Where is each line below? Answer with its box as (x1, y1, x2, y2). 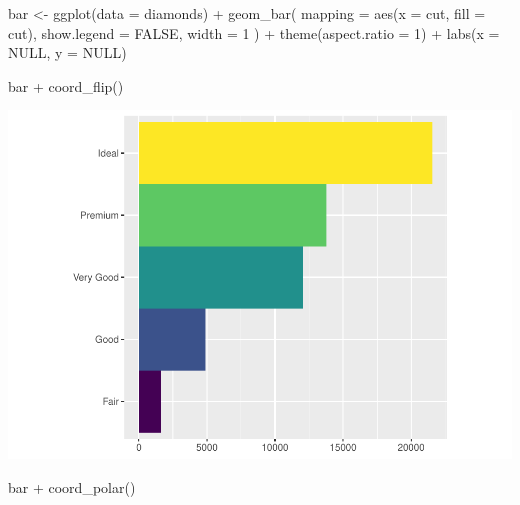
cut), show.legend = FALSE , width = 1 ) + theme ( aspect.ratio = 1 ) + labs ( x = (8, 22, 500, 43)
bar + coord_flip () (8, 75, 124, 96)
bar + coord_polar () (8, 476, 136, 497)
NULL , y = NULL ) (8, 42, 127, 63)
